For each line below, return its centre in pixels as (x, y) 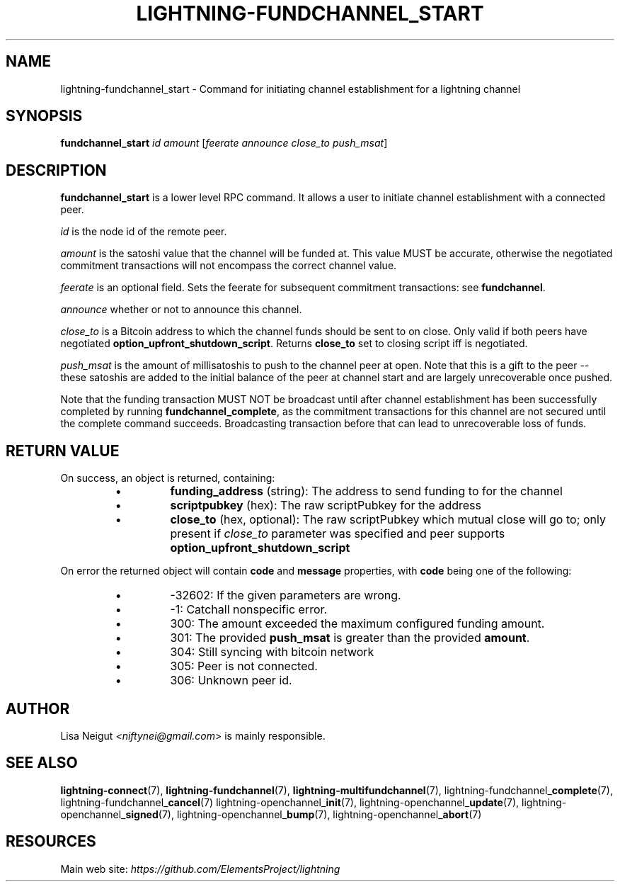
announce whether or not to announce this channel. (181, 310)
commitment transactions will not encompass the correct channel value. (229, 266)
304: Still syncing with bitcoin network (272, 652)
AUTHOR (38, 708)
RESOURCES (51, 842)
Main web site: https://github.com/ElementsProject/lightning (200, 869)
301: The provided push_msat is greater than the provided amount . (350, 638)
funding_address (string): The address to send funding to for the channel (366, 491)
